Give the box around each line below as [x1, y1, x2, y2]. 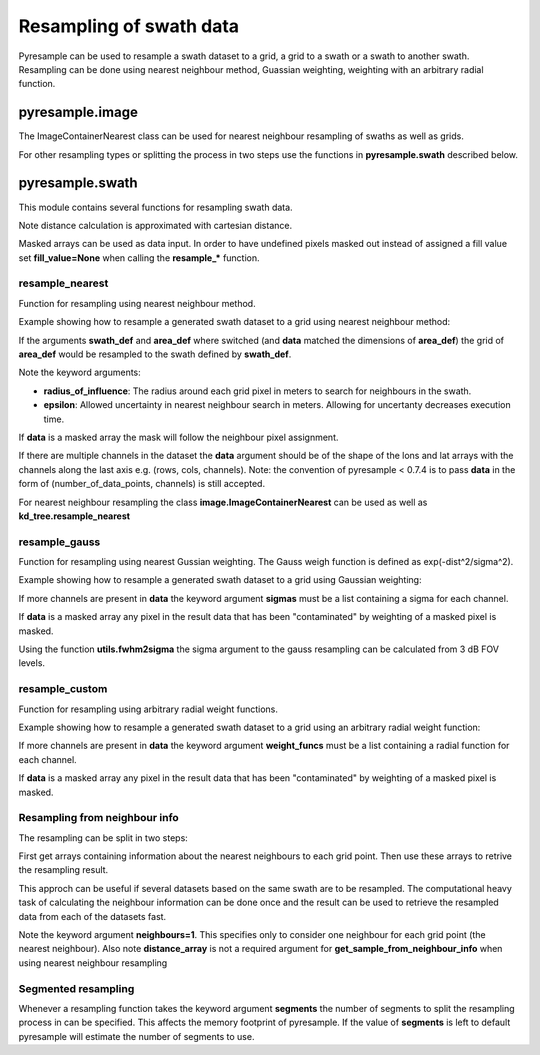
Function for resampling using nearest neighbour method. [18, 297, 256, 309]
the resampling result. [18, 864, 109, 876]
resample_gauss [18, 535, 101, 549]
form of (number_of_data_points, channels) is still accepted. [18, 478, 265, 490]
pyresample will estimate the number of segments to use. [18, 1030, 255, 1042]
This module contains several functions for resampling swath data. [18, 201, 294, 213]
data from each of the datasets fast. [18, 910, 167, 922]
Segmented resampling [18, 981, 135, 995]
